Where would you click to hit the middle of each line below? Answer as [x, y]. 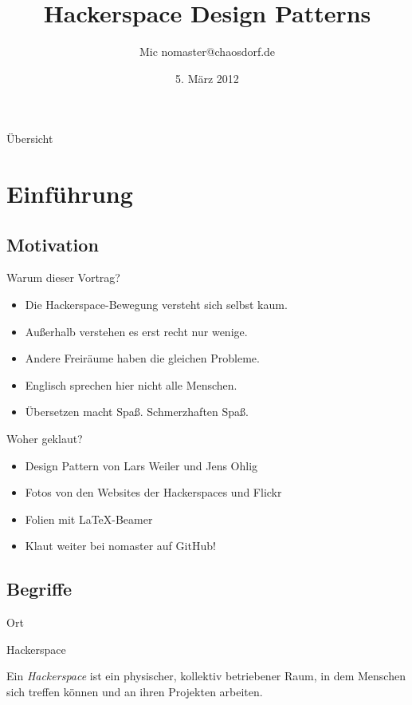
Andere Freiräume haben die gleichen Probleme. [142, 358]
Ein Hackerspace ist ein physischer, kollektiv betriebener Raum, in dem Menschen [206, 676]
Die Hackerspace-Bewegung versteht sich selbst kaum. [156, 305]
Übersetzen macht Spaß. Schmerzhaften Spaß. [137, 412]
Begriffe [39, 589]
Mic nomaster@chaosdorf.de [207, 51]
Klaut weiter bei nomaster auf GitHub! [120, 546]
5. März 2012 [207, 78]
